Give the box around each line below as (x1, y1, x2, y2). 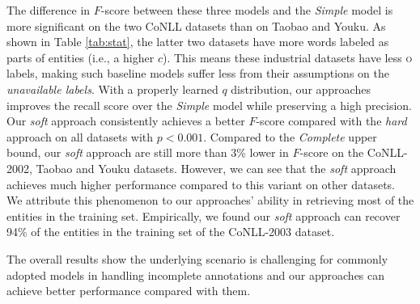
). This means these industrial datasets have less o (162, 49, 413, 65)
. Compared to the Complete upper (203, 128, 377, 145)
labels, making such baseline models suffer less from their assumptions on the (6, 65, 389, 82)
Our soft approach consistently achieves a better (6, 112, 245, 129)
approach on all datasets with (6, 128, 154, 145)
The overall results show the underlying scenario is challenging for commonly (6, 250, 388, 267)
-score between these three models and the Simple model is (100, 2, 393, 18)
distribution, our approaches (231, 80, 371, 97)
